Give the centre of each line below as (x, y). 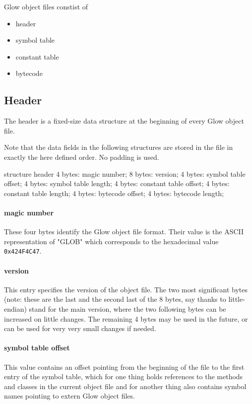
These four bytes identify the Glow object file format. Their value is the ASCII (124, 232)
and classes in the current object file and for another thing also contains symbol (125, 386)
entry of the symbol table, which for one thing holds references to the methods (124, 376)
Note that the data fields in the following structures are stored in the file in (119, 147)
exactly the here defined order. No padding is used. (82, 157)
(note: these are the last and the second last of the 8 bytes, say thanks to (115, 299)
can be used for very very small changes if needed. (80, 328)
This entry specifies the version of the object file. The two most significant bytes (126, 289)
